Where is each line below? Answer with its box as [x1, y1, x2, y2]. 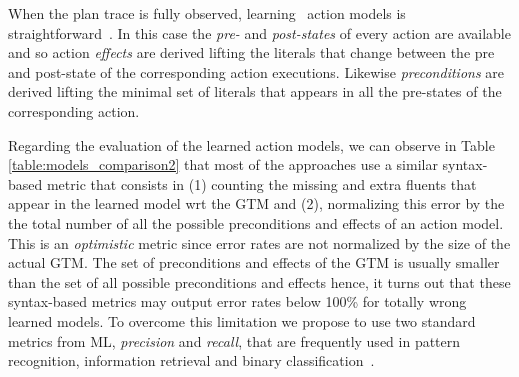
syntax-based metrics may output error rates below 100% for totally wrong [8, 291, 467, 312]
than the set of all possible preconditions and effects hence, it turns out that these [8, 271, 511, 292]
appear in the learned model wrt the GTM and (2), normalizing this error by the [8, 193, 505, 214]
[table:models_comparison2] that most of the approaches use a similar [8, 154, 438, 175]
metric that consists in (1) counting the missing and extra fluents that [46, 173, 477, 194]
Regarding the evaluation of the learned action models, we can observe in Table [8, 134, 495, 155]
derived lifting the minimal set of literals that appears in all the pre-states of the [8, 81, 502, 102]
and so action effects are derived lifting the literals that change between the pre [8, 42, 495, 63]
